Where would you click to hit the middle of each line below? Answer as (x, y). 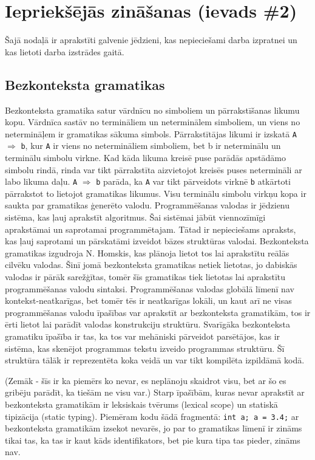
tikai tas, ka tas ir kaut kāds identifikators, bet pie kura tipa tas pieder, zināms (153, 440)
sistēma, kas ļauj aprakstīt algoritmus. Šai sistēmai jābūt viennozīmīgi (135, 217)
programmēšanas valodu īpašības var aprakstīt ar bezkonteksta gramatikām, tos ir (158, 312)
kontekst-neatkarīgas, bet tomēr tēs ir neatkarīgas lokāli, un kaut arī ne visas (148, 300)
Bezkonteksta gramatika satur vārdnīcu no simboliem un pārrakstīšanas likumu (152, 110)
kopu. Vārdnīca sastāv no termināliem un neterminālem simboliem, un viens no (153, 122)
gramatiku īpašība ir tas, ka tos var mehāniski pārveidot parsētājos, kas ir (143, 336)
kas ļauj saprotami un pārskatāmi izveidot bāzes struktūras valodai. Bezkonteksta (157, 241)
